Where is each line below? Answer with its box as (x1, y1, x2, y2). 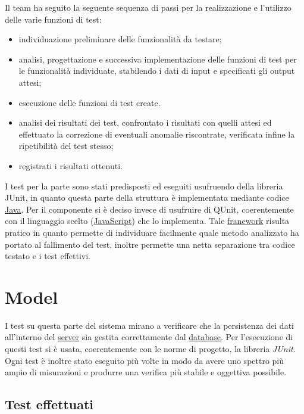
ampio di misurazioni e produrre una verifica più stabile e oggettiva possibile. (5, 366, 287, 378)
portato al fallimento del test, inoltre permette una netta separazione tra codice (5, 238, 295, 250)
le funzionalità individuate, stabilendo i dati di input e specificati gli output (18, 64, 295, 77)
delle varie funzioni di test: (5, 13, 102, 25)
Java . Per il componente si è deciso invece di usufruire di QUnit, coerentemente (5, 203, 294, 215)
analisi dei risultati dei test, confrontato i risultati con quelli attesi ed (18, 116, 272, 129)
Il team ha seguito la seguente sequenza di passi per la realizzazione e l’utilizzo (5, 1, 292, 13)
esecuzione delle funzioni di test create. (18, 96, 161, 108)
